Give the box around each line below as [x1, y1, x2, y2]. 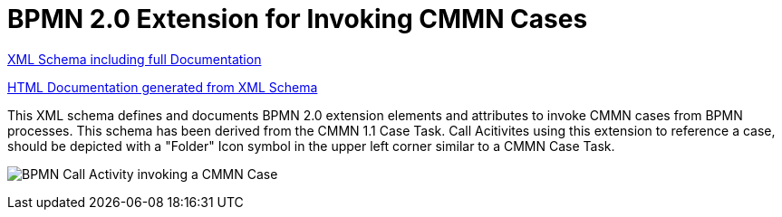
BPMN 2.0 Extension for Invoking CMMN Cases [7, 4, 588, 34]
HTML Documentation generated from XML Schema [7, 79, 318, 95]
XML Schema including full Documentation [7, 51, 262, 67]
